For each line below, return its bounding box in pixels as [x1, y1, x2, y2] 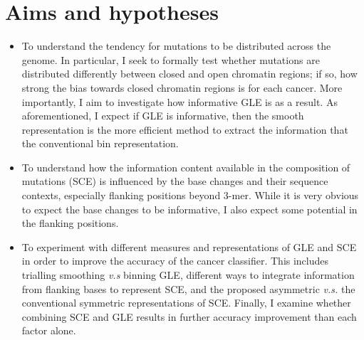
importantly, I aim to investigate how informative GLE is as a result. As [21, 94, 338, 109]
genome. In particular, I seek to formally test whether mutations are [21, 52, 320, 67]
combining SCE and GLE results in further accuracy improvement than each [21, 309, 357, 324]
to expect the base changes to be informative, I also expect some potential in [21, 201, 358, 216]
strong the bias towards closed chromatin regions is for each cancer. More [21, 80, 343, 95]
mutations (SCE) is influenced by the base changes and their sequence [21, 174, 328, 188]
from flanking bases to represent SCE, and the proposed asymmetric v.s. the [21, 281, 355, 296]
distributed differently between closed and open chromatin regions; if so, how [21, 66, 358, 81]
